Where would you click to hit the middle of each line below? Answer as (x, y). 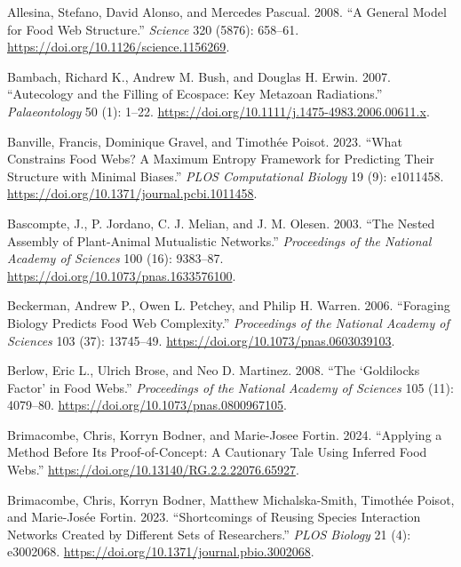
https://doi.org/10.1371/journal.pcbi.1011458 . (132, 193)
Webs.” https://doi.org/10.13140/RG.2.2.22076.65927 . (153, 470)
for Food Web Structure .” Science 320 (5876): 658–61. (153, 29)
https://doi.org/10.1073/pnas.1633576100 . (122, 275)
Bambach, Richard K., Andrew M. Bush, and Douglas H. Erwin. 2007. (199, 76)
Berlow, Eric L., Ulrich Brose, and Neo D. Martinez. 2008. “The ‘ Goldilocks (214, 370)
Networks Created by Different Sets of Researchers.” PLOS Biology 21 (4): (209, 534)
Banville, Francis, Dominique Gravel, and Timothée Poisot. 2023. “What (205, 141)
